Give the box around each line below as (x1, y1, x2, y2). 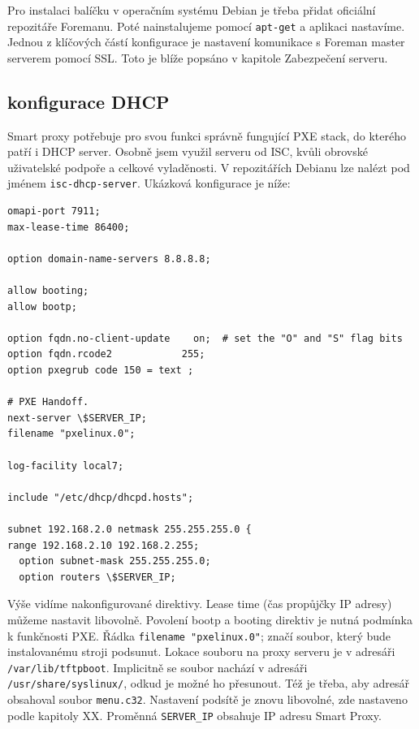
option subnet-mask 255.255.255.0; (19, 555, 211, 567)
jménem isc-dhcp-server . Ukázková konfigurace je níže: (7, 175, 291, 192)
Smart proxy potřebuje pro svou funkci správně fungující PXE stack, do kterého (7, 127, 406, 144)
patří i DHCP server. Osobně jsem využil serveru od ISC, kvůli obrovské (7, 143, 368, 160)
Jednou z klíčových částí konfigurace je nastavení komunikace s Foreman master (7, 33, 405, 50)
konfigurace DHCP (7, 88, 170, 114)
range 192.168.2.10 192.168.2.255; (7, 539, 200, 551)
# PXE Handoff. (7, 396, 89, 408)
